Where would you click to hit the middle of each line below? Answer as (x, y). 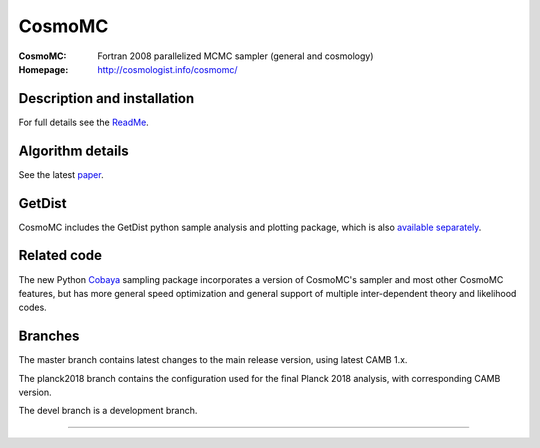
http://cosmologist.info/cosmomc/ (167, 69)
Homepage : (43, 69)
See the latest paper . (61, 174)
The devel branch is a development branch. (108, 411)
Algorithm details (73, 150)
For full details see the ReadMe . (83, 122)
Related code (60, 255)
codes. (32, 307)
